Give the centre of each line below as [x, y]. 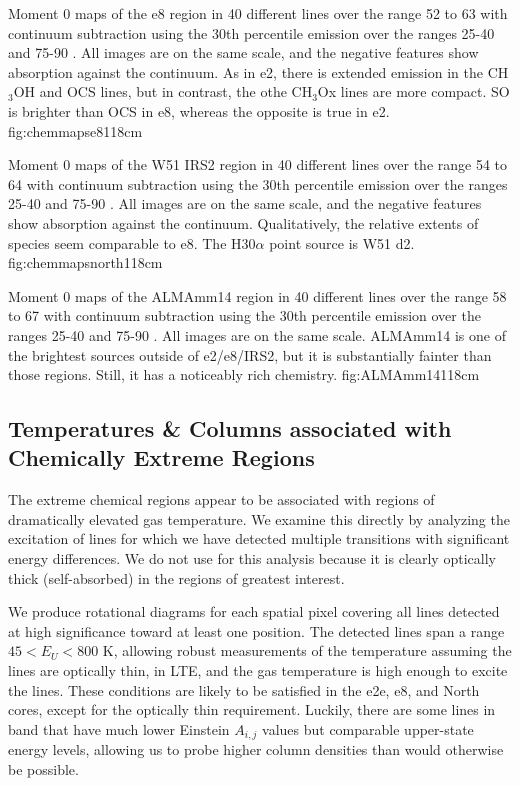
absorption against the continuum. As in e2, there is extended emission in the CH [258, 71]
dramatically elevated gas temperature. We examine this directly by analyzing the [259, 518]
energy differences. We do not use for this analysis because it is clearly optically [252, 558]
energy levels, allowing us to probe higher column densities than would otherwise [256, 749]
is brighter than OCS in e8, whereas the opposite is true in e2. [199, 110]
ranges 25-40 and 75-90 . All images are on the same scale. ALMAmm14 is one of [257, 334]
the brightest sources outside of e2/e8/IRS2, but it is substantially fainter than [250, 354]
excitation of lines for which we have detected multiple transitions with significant [259, 538]
